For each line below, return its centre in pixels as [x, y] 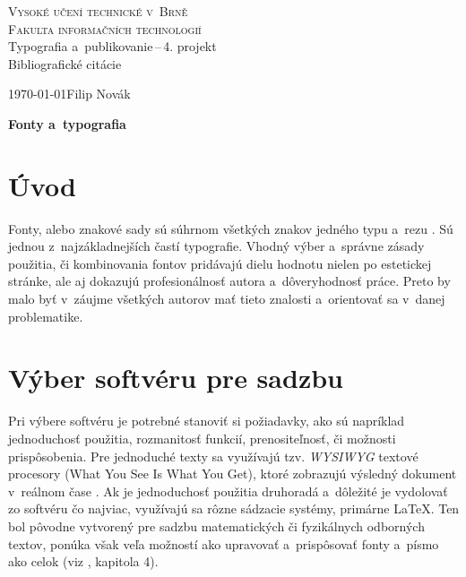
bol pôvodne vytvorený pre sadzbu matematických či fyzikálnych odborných [216, 525]
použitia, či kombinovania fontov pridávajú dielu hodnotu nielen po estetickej [220, 263]
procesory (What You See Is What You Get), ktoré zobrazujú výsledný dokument [233, 474]
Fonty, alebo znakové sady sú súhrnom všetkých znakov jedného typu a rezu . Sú [231, 228]
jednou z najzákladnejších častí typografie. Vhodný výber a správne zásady [216, 246]
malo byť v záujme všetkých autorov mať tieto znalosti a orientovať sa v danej [227, 299]
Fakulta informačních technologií [105, 28]
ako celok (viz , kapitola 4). [83, 561]
